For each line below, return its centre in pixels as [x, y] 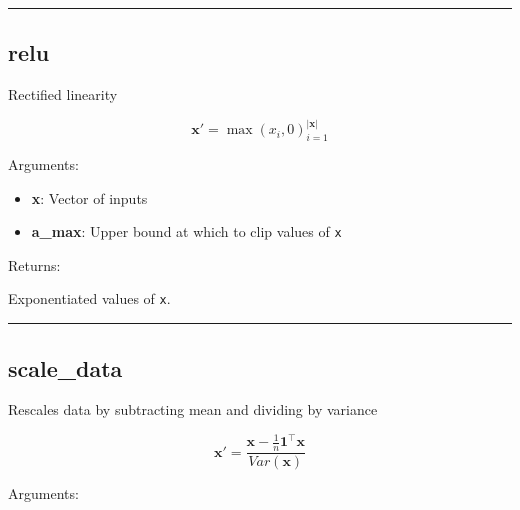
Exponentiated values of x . [89, 298]
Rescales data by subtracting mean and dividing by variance [193, 409]
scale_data [65, 367]
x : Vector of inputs [89, 197]
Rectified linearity [63, 94]
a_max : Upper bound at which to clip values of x [186, 231]
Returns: [34, 264]
